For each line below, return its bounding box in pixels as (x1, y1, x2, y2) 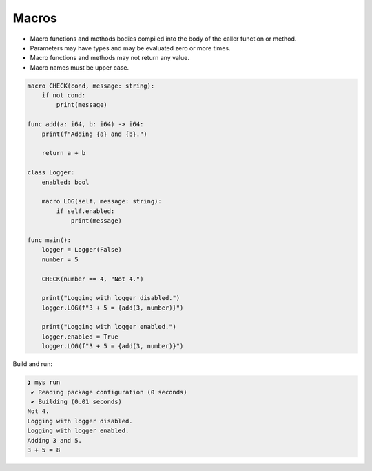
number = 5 (41, 255, 79, 263)
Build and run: (12, 360, 53, 368)
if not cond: (41, 92, 86, 99)
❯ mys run (27, 379, 61, 386)
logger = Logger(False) (41, 245, 122, 254)
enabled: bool (41, 178, 90, 186)
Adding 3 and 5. (27, 437, 83, 444)
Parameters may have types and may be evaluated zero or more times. (30, 43, 231, 52)
